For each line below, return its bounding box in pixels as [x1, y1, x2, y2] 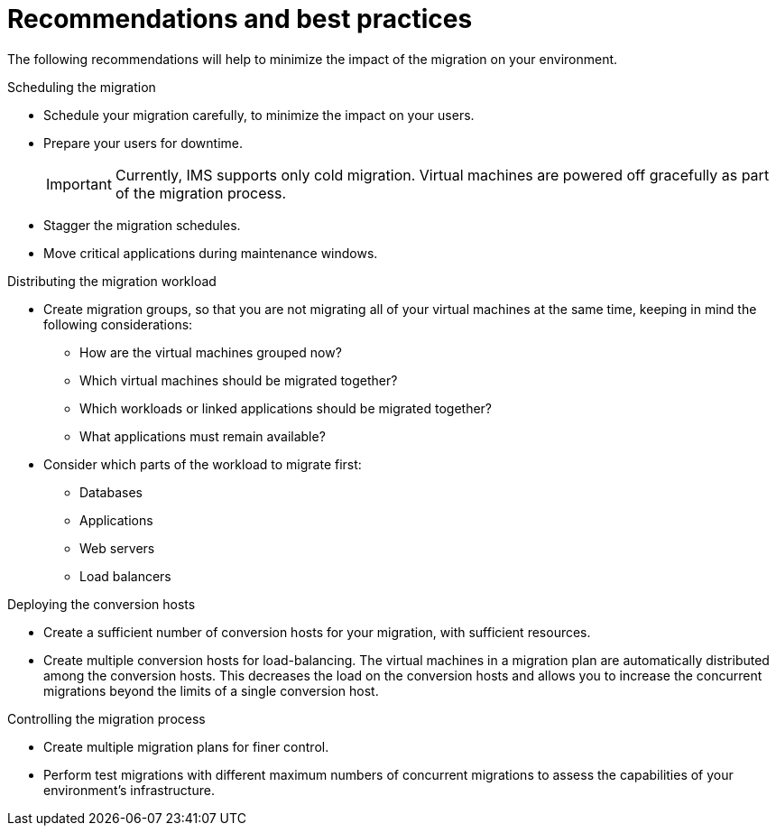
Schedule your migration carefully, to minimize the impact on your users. [43, 106, 475, 123]
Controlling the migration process [7, 710, 206, 727]
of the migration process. [115, 183, 286, 202]
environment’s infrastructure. [43, 782, 215, 798]
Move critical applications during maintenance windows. [43, 245, 378, 261]
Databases [79, 484, 143, 500]
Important [46, 174, 112, 193]
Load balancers [79, 568, 171, 584]
